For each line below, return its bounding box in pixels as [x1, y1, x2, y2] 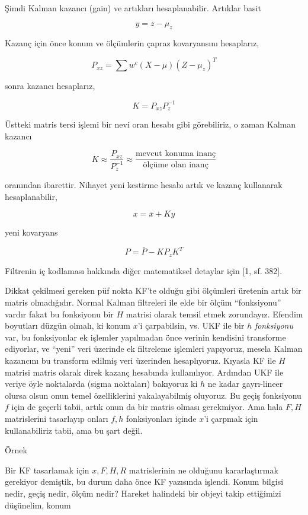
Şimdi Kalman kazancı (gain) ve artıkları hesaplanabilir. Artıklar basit [5, 2, 261, 14]
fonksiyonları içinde [126, 412, 197, 424]
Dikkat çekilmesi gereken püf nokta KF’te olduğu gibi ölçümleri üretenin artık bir [5, 284, 301, 297]
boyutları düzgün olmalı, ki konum [5, 319, 131, 332]
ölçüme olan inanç [143, 161, 208, 170]
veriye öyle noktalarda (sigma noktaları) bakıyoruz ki [5, 377, 198, 390]
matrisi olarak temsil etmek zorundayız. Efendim [126, 307, 303, 320]
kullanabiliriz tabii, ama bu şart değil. [5, 424, 143, 436]
